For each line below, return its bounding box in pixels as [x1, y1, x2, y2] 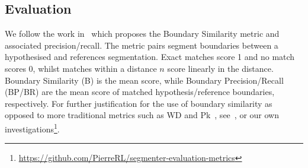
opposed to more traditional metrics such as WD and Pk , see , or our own [5, 109, 279, 121]
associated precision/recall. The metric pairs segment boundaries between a [5, 39, 278, 51]
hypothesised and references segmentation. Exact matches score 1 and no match [5, 50, 295, 63]
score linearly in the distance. [167, 62, 274, 74]
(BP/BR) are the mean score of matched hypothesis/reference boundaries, [5, 85, 275, 98]
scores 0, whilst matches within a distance [5, 62, 157, 74]
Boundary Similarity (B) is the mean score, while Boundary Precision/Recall [5, 74, 284, 86]
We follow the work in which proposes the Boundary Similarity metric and [5, 27, 280, 40]
